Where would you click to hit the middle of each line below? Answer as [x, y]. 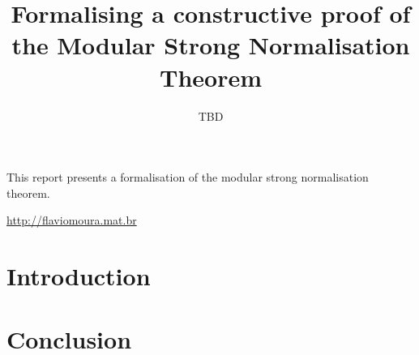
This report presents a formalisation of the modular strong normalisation [188, 177]
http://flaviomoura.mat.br [72, 220]
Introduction [79, 276]
